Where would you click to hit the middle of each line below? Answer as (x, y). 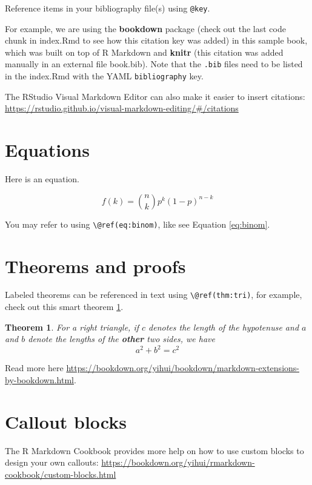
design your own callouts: (52, 462)
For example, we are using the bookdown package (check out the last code (145, 28)
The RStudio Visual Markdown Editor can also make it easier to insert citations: (155, 96)
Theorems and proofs (95, 266)
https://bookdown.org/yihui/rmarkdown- (178, 462)
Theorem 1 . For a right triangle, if (72, 327)
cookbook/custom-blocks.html (61, 474)
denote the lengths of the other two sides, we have (121, 339)
